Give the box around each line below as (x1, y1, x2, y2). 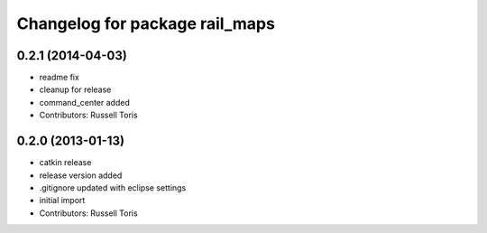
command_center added (39, 97, 130, 107)
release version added (39, 170, 123, 181)
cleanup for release (39, 84, 112, 95)
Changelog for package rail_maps (16, 14, 275, 33)
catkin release (39, 157, 92, 168)
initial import (39, 195, 86, 206)
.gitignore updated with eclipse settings (39, 182, 187, 193)
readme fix (39, 72, 80, 83)
